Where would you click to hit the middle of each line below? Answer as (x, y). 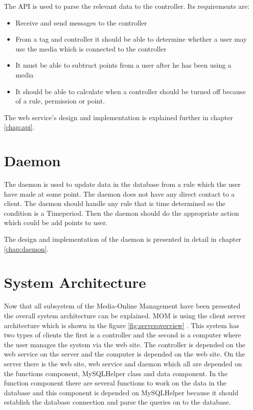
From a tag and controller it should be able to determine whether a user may (131, 39)
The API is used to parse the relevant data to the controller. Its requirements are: (127, 6)
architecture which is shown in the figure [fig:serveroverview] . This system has (122, 325)
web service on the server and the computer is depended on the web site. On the (125, 354)
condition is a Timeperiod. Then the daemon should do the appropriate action (122, 213)
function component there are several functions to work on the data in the (115, 383)
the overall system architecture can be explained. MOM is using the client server (125, 315)
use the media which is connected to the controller (91, 48)
